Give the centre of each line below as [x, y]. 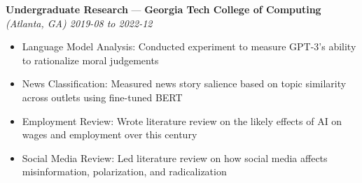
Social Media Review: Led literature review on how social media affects [175, 158]
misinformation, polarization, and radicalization [124, 171]
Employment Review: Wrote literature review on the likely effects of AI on [182, 120]
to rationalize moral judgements [90, 60]
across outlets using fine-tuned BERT [102, 97]
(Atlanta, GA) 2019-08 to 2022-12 [79, 23]
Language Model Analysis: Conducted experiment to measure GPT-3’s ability [189, 46]
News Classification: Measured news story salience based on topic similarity [184, 83]
